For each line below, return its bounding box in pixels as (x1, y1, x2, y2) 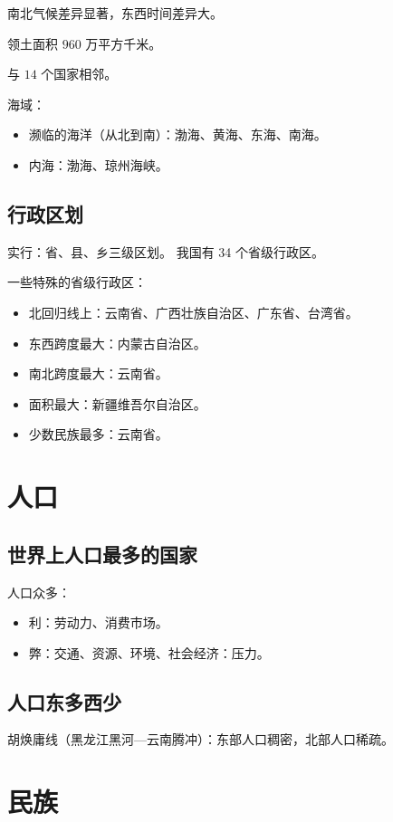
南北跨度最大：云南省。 (28, 364, 168, 383)
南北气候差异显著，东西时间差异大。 (7, 4, 223, 22)
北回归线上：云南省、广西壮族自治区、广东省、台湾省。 (28, 302, 359, 321)
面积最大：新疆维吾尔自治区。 (28, 394, 206, 413)
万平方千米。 (85, 33, 162, 53)
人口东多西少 (7, 687, 121, 715)
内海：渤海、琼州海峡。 (28, 155, 168, 174)
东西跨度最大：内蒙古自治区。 (28, 333, 206, 352)
